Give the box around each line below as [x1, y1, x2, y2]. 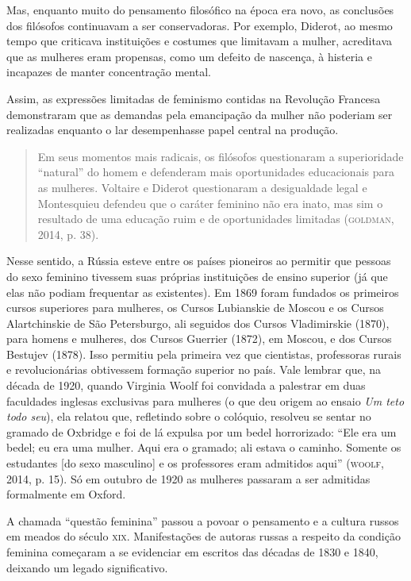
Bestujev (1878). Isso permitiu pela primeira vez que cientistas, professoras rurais [6, 345, 401, 362]
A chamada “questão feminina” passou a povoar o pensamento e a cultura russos [6, 512, 399, 529]
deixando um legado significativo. [6, 559, 168, 575]
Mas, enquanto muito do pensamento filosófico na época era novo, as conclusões [6, 2, 394, 17]
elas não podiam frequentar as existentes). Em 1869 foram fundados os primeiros [6, 283, 399, 300]
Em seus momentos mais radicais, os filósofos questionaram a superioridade [37, 148, 404, 164]
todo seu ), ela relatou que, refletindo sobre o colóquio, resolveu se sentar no [6, 408, 371, 425]
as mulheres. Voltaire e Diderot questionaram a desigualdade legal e [37, 179, 367, 195]
